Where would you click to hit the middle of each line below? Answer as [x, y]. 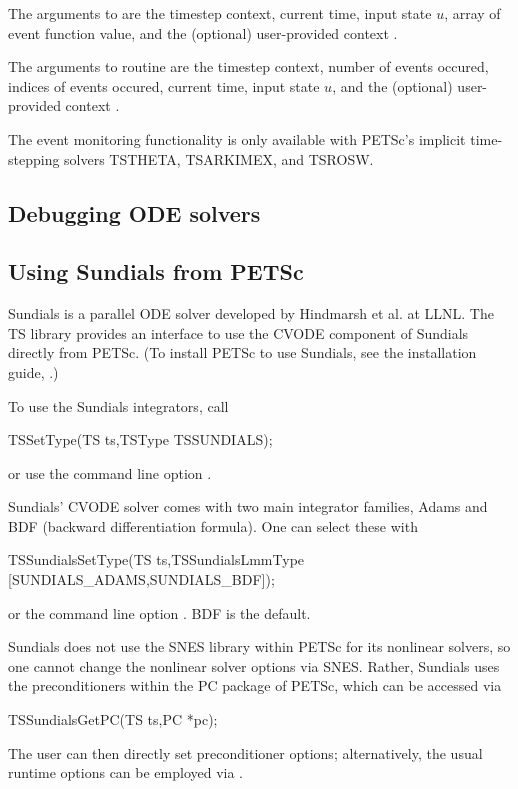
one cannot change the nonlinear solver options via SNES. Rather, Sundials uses [254, 665]
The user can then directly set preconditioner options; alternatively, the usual [245, 752]
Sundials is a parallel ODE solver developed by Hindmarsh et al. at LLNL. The [251, 313]
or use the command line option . [110, 472]
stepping [34, 158]
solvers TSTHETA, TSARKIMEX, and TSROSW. [219, 158]
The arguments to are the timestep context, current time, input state [220, 13]
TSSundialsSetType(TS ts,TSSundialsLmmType [156, 559]
